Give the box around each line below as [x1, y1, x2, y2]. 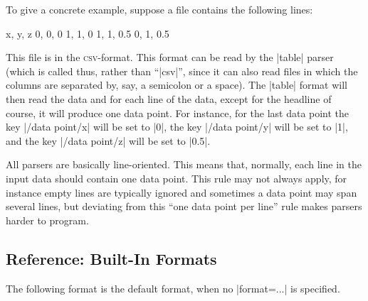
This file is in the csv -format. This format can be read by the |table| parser [6, 50, 334, 65]
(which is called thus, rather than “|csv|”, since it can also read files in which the [6, 63, 358, 78]
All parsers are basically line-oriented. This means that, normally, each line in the [6, 157, 362, 172]
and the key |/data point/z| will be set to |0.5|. [6, 133, 211, 148]
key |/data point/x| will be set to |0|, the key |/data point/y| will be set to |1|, [6, 119, 348, 134]
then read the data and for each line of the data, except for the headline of [6, 91, 332, 106]
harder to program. [6, 212, 89, 227]
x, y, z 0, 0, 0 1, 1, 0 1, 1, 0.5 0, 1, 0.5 [6, 26, 169, 40]
